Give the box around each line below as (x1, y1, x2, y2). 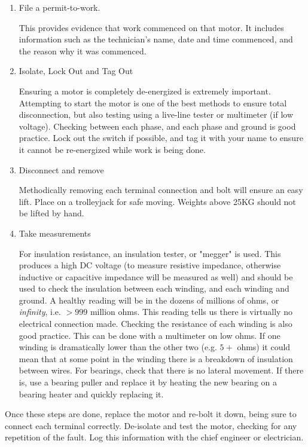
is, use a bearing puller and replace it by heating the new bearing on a (19, 376, 277, 388)
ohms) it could (237, 341, 291, 353)
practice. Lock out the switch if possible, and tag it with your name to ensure (19, 131, 303, 144)
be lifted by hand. (19, 207, 84, 219)
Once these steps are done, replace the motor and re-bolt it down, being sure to (5, 408, 297, 420)
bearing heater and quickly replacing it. (19, 387, 164, 400)
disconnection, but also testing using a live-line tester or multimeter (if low (19, 108, 294, 121)
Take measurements (19, 226, 91, 239)
